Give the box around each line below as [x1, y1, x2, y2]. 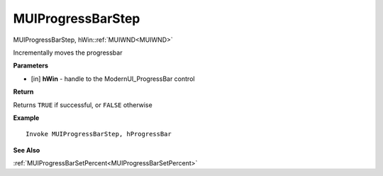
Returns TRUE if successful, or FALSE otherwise [13, 100, 152, 109]
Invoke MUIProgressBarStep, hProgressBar [26, 130, 172, 138]
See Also [13, 145, 40, 154]
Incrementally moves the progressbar [13, 48, 123, 57]
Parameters [13, 61, 49, 70]
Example [13, 114, 40, 122]
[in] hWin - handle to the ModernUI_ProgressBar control [30, 75, 195, 83]
